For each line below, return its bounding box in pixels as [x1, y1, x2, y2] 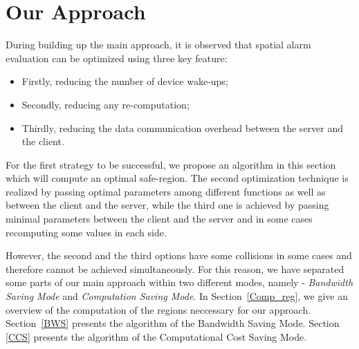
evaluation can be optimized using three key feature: [6, 50, 228, 65]
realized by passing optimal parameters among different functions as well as [6, 184, 326, 198]
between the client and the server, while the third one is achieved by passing [6, 198, 329, 212]
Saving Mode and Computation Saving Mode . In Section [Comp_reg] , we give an [6, 289, 348, 303]
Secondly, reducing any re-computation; [21, 97, 190, 111]
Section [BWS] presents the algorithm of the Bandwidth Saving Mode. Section [6, 316, 340, 330]
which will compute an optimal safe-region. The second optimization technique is [6, 171, 349, 185]
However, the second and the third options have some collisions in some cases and [6, 248, 352, 263]
